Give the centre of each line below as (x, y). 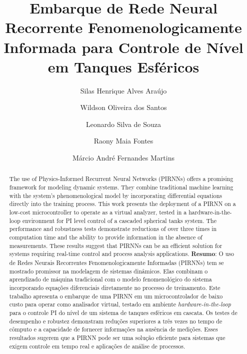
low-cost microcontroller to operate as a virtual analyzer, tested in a (98, 212)
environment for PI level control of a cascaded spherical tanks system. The (119, 220)
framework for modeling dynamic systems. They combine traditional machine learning (121, 187)
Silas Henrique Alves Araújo (123, 90)
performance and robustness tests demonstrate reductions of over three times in (113, 229)
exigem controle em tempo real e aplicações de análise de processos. (97, 346)
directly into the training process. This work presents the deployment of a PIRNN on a (122, 204)
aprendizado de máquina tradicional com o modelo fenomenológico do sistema (110, 279)
